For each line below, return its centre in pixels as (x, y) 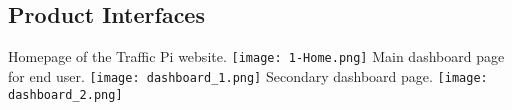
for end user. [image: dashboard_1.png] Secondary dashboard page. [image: (248, 75)
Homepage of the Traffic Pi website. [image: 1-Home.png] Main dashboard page (256, 56)
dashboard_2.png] (65, 94)
